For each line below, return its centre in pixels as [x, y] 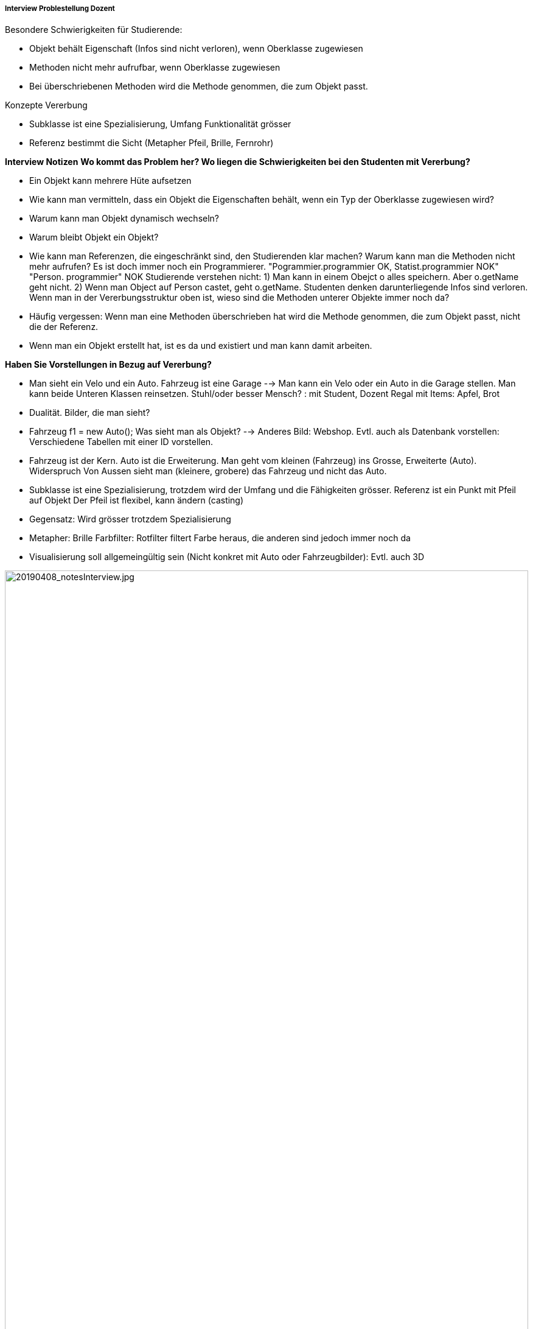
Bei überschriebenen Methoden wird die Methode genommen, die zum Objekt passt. [199, 86]
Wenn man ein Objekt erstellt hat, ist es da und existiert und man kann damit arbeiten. [201, 346]
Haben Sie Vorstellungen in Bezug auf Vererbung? [108, 365]
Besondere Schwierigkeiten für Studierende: [94, 30]
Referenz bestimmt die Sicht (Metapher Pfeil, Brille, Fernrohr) [152, 143]
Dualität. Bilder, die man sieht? [90, 413]
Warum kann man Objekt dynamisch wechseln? [124, 219]
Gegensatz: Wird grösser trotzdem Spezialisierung [130, 519]
